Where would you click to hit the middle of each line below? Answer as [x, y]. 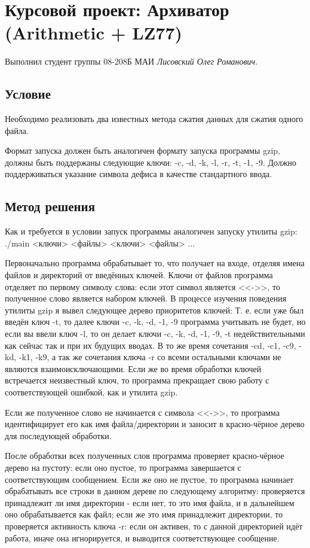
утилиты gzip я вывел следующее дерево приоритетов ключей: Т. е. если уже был [154, 310]
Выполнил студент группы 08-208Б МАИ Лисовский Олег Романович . [131, 61]
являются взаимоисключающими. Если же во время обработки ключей [133, 368]
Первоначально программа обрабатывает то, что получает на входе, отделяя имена [155, 263]
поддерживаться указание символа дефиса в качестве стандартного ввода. [139, 174]
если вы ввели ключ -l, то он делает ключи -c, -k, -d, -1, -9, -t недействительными [155, 334]
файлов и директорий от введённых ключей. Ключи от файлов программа [139, 275]
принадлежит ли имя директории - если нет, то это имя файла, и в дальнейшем [150, 502]
